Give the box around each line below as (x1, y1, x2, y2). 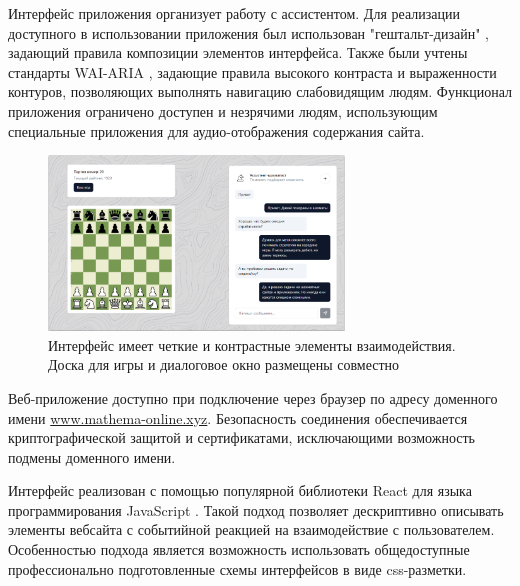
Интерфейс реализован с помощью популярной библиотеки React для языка (8, 480, 472, 501)
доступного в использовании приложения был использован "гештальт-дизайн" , (8, 22, 489, 43)
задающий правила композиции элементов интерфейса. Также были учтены (8, 42, 468, 63)
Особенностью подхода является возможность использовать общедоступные (8, 539, 470, 560)
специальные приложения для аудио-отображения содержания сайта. (8, 120, 425, 141)
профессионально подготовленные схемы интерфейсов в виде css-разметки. (8, 558, 467, 579)
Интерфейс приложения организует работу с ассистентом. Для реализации (8, 3, 460, 23)
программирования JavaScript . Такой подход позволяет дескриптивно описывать (8, 499, 504, 520)
